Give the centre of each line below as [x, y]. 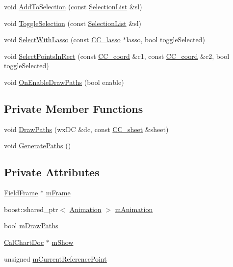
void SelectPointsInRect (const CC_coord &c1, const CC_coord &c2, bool [117, 56]
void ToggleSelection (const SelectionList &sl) [73, 23]
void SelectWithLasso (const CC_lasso [62, 40]
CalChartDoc [24, 242]
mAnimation [134, 209]
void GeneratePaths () [38, 146]
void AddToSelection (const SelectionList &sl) [73, 6]
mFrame [58, 193]
